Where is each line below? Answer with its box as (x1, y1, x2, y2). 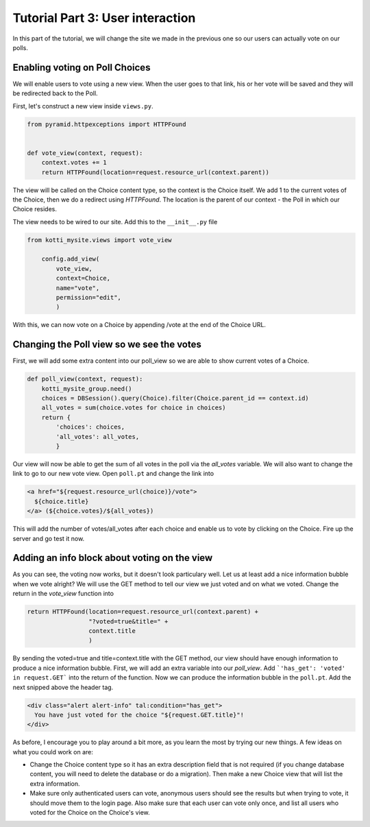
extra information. (29, 779, 80, 788)
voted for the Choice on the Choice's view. (29, 808, 150, 817)
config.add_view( (41, 255, 100, 263)
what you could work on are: (12, 747, 94, 756)
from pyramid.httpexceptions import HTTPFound (27, 120, 186, 128)
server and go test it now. (12, 534, 85, 542)
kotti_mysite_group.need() (41, 385, 133, 392)
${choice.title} (34, 497, 89, 505)
